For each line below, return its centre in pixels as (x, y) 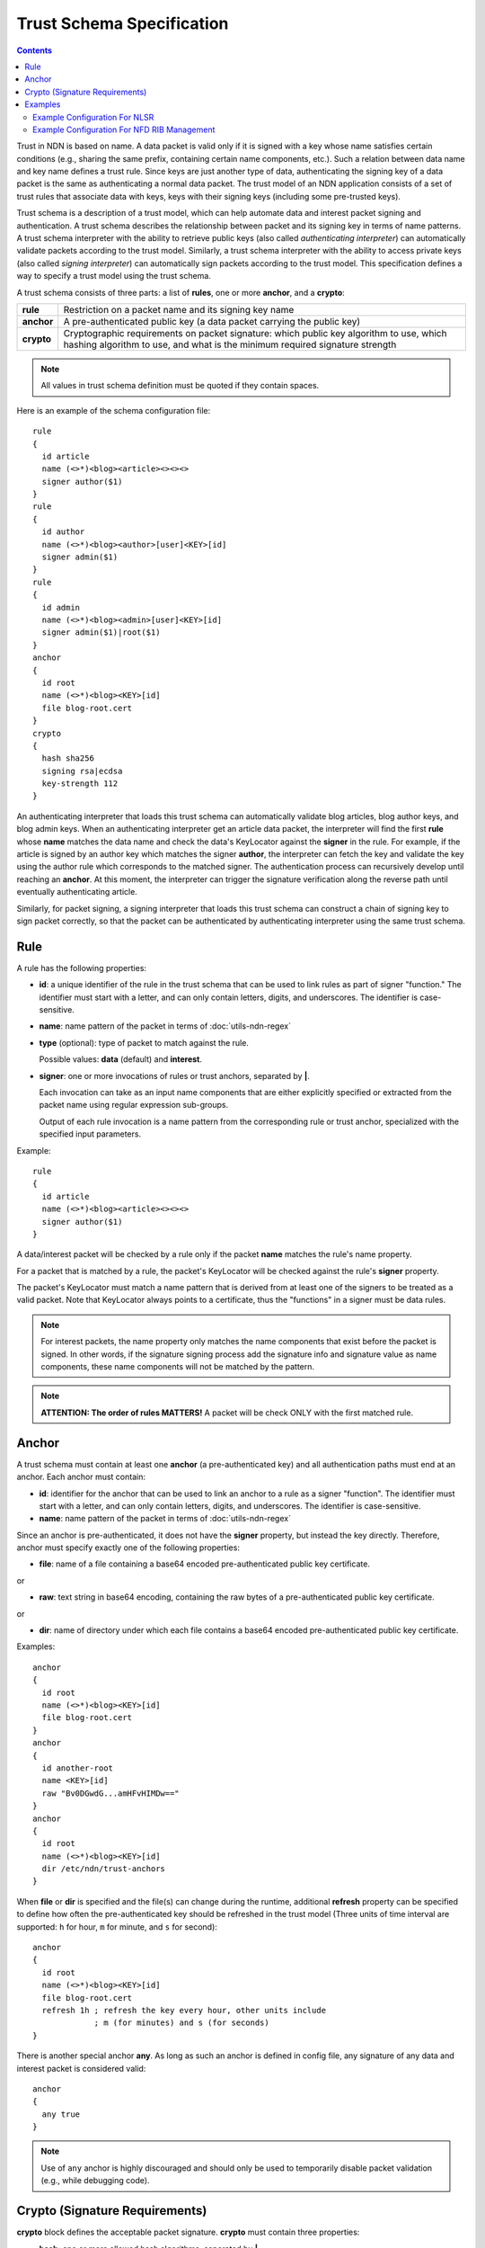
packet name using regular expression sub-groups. (134, 1105)
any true (61, 2114)
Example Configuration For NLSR (93, 117)
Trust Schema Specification (123, 23)
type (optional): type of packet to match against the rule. (144, 1042)
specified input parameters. (90, 1134)
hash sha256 (68, 758)
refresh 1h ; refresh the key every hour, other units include (184, 2010)
